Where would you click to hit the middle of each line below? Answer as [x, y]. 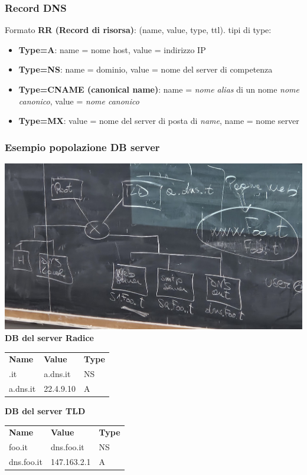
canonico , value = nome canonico [79, 101]
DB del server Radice [49, 337]
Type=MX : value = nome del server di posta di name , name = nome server [159, 121]
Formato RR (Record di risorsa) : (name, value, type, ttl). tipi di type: [138, 30]
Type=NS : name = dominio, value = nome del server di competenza [146, 69]
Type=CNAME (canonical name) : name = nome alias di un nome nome [159, 89]
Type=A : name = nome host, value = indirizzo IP [112, 49]
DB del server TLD [45, 411]
